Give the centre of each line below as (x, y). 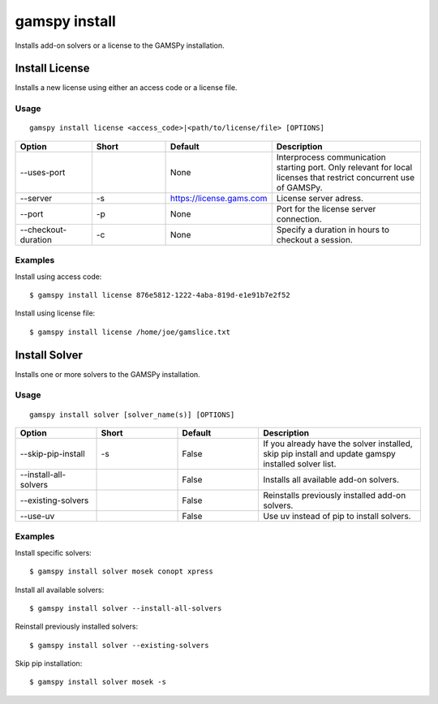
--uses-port (43, 172)
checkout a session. (314, 239)
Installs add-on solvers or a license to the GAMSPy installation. (120, 45)
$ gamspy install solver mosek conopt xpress (122, 571)
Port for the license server (326, 208)
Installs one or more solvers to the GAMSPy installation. (107, 374)
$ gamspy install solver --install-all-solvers (126, 608)
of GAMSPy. (299, 187)
